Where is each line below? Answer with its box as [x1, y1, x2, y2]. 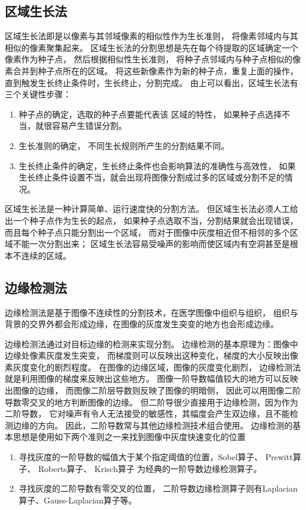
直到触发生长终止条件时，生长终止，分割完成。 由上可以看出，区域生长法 [5, 76, 290, 88]
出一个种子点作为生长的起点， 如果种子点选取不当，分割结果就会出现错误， [5, 214, 298, 226]
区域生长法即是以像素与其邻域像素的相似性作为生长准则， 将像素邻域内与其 [5, 30, 298, 42]
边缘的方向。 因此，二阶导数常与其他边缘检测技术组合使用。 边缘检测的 [12, 419, 293, 431]
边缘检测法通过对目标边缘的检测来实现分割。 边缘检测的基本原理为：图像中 [5, 337, 298, 350]
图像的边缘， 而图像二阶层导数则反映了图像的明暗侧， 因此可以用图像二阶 [12, 384, 301, 397]
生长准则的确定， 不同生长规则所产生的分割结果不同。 [18, 139, 230, 151]
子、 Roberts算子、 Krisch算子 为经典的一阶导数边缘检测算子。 [18, 462, 262, 474]
